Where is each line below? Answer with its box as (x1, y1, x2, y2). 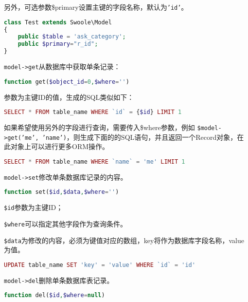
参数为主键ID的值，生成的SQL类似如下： (4, 92, 134, 102)
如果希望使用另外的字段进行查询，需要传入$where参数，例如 (4, 122, 195, 132)
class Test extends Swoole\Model (4, 19, 112, 26)
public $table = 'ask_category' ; (18, 33, 126, 40)
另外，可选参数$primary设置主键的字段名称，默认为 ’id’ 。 (4, 2, 188, 12)
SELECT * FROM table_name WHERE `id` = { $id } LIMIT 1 (4, 109, 182, 116)
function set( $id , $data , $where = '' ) (4, 189, 119, 196)
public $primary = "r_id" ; (18, 40, 98, 48)
